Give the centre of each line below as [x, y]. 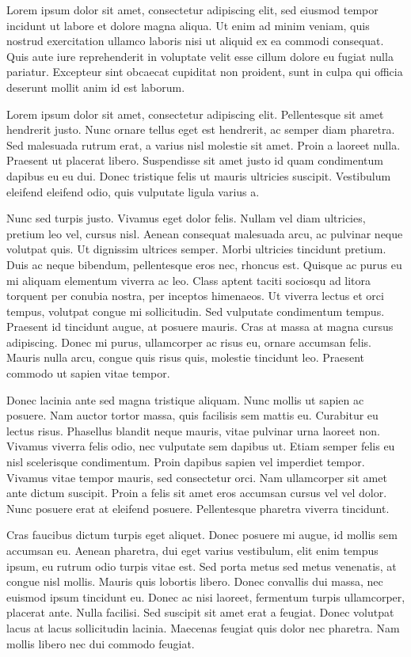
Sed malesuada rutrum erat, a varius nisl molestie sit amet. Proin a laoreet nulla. [204, 144]
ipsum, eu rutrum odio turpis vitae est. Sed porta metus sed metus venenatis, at [202, 566]
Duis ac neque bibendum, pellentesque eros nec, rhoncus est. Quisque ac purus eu [204, 264]
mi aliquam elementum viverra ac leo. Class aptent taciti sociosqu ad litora [189, 280]
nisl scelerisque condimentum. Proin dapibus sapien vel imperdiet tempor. [186, 462]
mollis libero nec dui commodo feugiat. [101, 643]
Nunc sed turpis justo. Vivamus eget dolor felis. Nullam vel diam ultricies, [186, 218]
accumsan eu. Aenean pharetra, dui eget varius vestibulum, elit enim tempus [192, 550]
